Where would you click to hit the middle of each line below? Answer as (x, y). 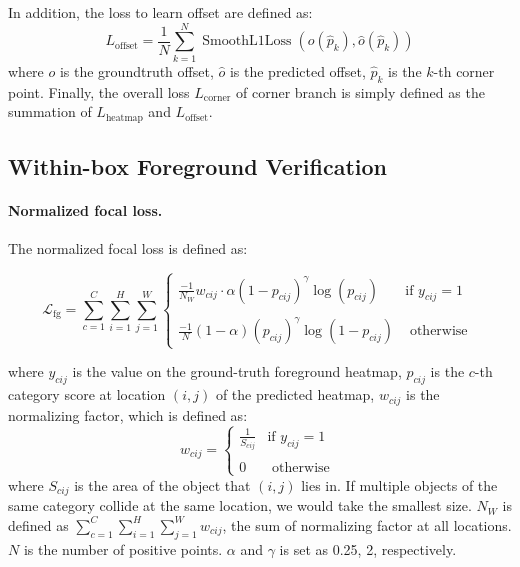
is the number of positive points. (123, 548)
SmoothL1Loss (247, 41)
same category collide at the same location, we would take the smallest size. (240, 505)
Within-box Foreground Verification (198, 165)
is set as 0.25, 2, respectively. (368, 548)
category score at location (87, 394)
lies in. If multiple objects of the (399, 484)
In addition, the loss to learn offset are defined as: (160, 12)
